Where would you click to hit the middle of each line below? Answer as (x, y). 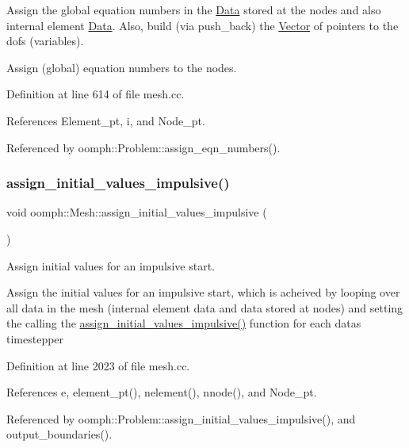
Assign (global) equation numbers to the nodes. (122, 67)
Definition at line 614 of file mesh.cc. (96, 94)
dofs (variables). (45, 41)
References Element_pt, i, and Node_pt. (106, 120)
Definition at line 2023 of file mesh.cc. (98, 365)
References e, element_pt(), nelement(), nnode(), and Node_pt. (162, 392)
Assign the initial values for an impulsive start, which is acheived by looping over (203, 292)
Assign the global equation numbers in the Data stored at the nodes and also (194, 10)
